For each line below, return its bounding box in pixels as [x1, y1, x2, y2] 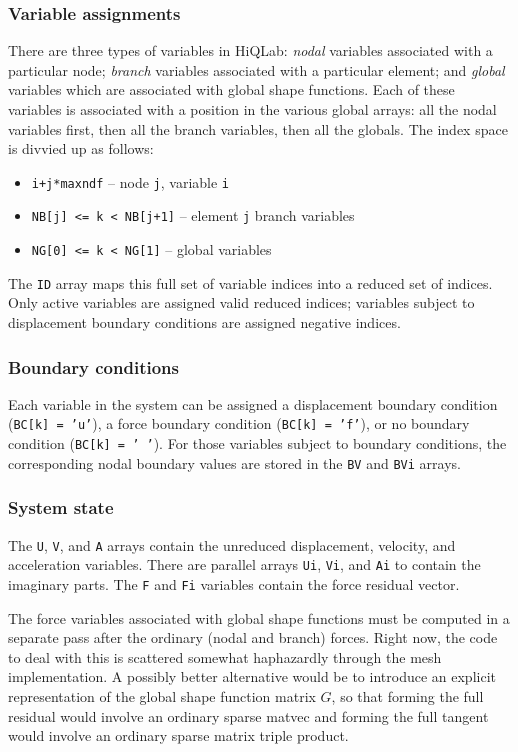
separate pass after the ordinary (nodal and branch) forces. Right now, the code [8, 627, 498, 648]
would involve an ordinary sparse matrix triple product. [8, 725, 349, 746]
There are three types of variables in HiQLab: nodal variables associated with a [8, 40, 493, 61]
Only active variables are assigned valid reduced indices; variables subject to [8, 292, 475, 313]
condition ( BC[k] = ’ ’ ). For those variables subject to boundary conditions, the [8, 433, 507, 454]
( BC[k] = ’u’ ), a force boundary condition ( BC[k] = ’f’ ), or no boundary [8, 413, 470, 434]
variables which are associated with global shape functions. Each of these [8, 79, 455, 100]
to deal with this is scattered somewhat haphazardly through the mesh [8, 646, 442, 667]
